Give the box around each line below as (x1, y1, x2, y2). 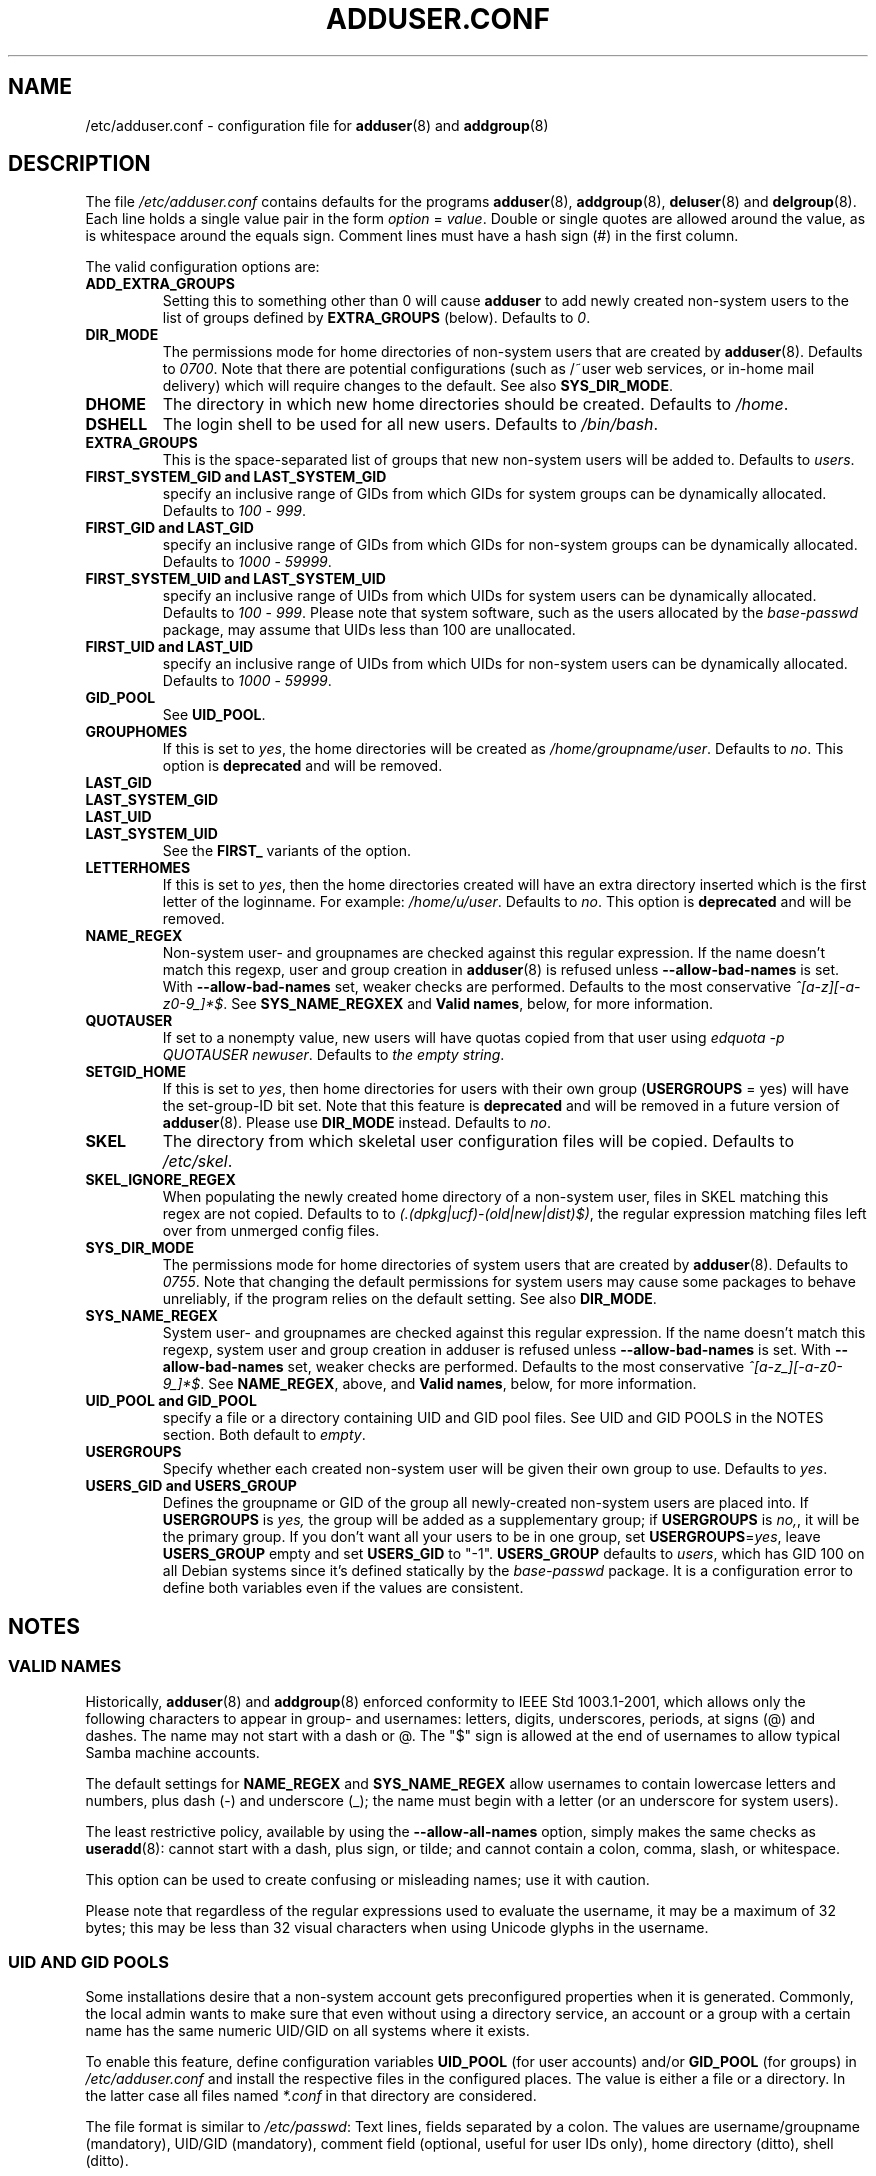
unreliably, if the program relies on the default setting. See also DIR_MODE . (162, 1290, 657, 1308)
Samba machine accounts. (85, 1743, 260, 1761)
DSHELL (85, 414, 148, 435)
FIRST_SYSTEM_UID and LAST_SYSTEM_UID (85, 570, 386, 588)
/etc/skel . (162, 1151, 233, 1172)
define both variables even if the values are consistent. (162, 1579, 524, 1597)
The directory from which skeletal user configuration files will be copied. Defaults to (162, 1131, 795, 1152)
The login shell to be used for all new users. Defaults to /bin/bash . (162, 414, 659, 435)
